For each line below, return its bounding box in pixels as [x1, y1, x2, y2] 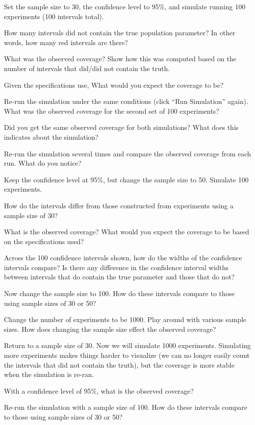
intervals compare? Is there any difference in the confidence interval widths [4, 262, 229, 272]
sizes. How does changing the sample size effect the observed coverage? [4, 324, 216, 334]
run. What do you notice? [4, 158, 81, 168]
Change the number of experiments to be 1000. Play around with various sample [4, 314, 247, 325]
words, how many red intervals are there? [4, 37, 128, 47]
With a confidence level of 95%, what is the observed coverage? [4, 385, 194, 396]
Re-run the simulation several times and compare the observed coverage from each [4, 148, 251, 158]
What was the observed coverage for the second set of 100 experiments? [4, 105, 219, 116]
